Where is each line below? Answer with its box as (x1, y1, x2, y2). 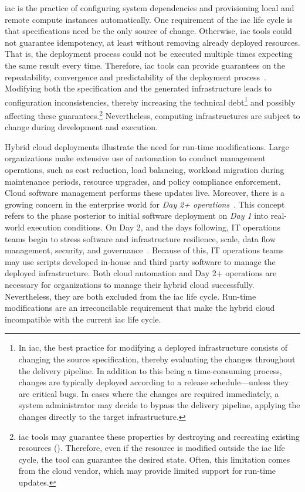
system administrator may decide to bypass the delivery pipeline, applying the (18, 399, 300, 411)
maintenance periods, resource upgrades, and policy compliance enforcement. (5, 175, 281, 187)
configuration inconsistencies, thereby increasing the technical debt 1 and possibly (5, 94, 296, 108)
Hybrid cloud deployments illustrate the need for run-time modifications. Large (5, 140, 289, 152)
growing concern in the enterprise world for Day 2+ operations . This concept (5, 198, 285, 210)
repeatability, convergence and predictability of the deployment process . (5, 70, 267, 83)
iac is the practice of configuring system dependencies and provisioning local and (5, 2, 294, 13)
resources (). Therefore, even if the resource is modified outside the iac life (18, 442, 285, 454)
